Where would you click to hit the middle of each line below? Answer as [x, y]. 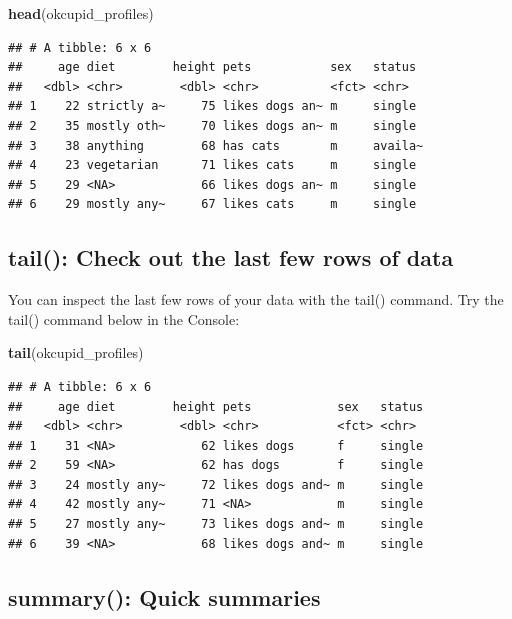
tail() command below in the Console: [124, 318]
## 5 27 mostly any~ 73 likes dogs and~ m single [216, 524]
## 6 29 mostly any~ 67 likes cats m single [212, 204]
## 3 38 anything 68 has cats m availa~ [216, 145]
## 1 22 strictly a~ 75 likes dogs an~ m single [212, 106]
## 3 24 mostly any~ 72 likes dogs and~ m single [216, 484]
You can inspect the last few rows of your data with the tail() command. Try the [256, 299]
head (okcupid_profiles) [81, 13]
